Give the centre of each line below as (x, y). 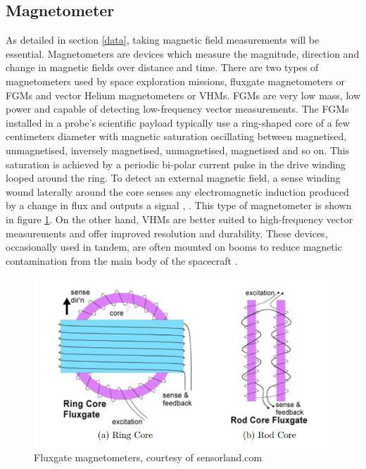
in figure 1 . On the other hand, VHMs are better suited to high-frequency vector (179, 219)
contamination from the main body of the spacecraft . (122, 260)
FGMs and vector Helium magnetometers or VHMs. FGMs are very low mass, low (183, 95)
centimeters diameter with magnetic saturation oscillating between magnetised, (176, 136)
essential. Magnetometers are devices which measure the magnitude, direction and (183, 53)
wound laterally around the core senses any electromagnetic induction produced (177, 191)
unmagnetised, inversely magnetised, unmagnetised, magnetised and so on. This (178, 150)
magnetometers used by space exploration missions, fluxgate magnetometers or (176, 81)
